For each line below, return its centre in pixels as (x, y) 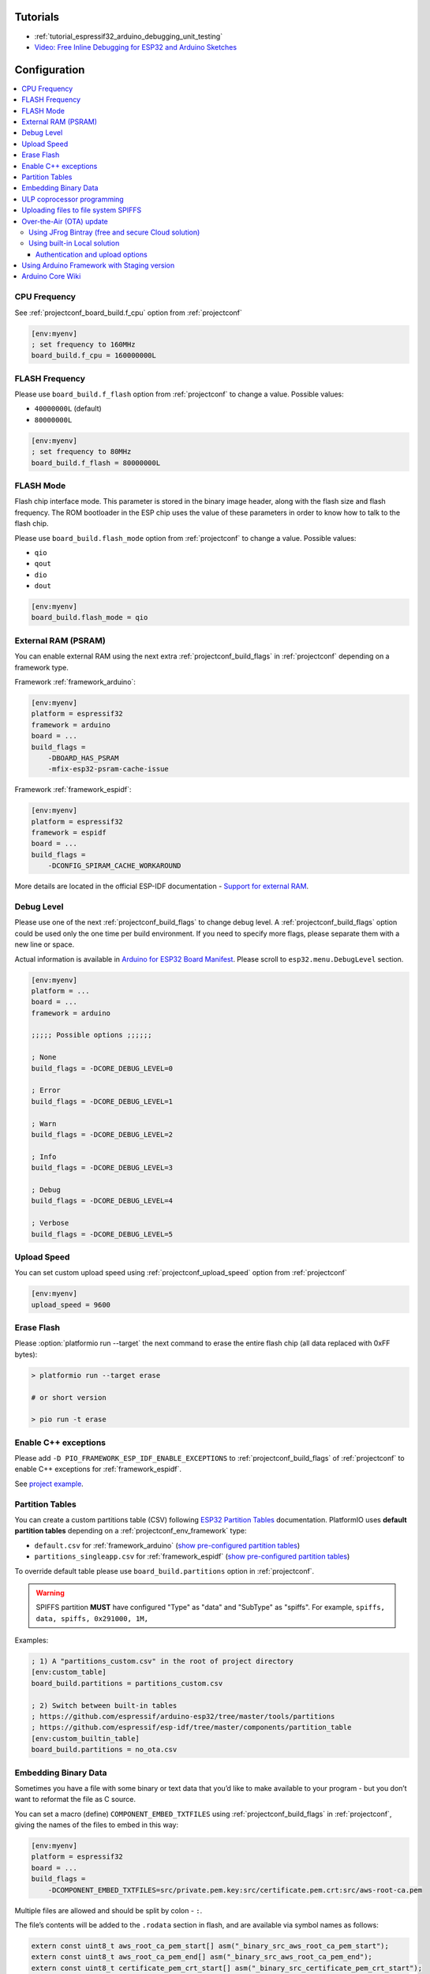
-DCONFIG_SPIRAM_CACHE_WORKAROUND (114, 866)
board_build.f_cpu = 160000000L (94, 356)
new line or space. (45, 944)
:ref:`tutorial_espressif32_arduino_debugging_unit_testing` (129, 36)
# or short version (69, 1397)
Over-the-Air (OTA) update (65, 221)
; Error (46, 1090)
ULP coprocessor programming (73, 199)
